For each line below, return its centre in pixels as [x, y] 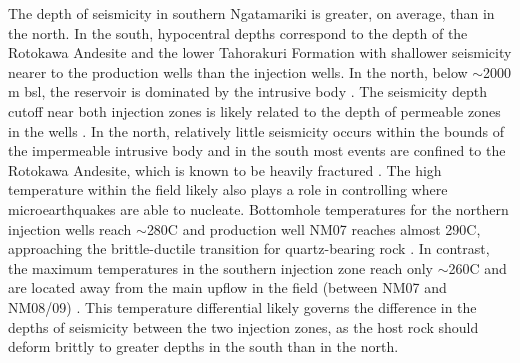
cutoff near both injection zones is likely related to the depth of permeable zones [254, 110]
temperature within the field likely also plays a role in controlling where [228, 189]
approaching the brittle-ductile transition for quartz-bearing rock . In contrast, [249, 248]
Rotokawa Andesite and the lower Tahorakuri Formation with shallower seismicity [260, 52]
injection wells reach [70, 228]
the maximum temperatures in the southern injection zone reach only [220, 267]
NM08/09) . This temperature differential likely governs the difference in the [242, 306]
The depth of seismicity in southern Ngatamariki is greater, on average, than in [251, 13]
